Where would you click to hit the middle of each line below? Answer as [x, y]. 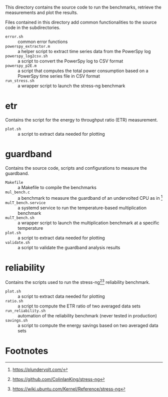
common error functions [43, 42]
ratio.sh [14, 301]
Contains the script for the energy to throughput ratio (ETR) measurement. [82, 120]
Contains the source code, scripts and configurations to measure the [76, 168]
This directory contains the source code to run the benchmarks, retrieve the [83, 7]
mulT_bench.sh [20, 218]
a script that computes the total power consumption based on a [83, 71]
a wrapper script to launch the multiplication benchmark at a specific [88, 223]
